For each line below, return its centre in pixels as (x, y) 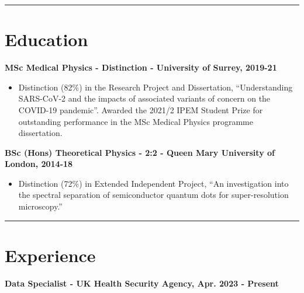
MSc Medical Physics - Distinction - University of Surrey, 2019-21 (141, 67)
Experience (50, 255)
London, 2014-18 (39, 164)
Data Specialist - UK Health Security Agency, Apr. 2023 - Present (142, 283)
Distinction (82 (45, 87)
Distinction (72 (45, 183)
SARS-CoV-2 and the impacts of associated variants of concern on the (144, 98)
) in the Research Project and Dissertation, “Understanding (186, 87)
